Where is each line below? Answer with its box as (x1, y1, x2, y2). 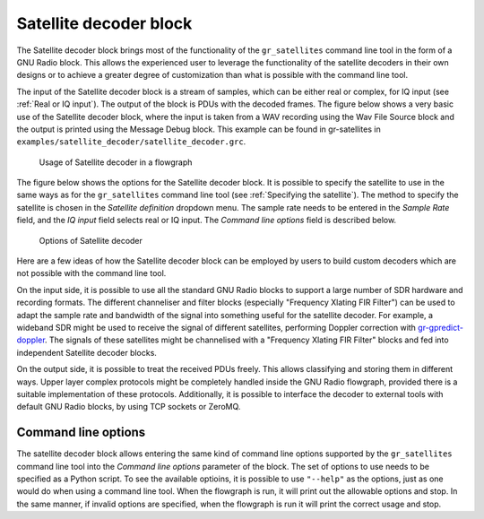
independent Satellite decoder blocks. (16, 347, 157, 358)
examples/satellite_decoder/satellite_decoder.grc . (16, 136, 246, 147)
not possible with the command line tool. (16, 268, 167, 279)
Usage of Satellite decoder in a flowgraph (39, 157, 193, 168)
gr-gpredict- (418, 322, 463, 333)
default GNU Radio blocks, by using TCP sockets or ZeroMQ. (16, 402, 241, 412)
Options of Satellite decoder (39, 235, 143, 246)
